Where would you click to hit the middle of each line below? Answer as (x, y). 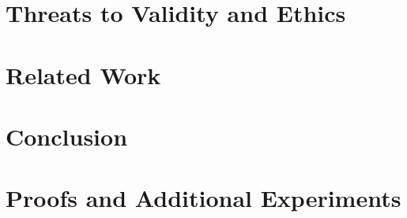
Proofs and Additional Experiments (203, 198)
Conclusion (67, 136)
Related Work (83, 74)
